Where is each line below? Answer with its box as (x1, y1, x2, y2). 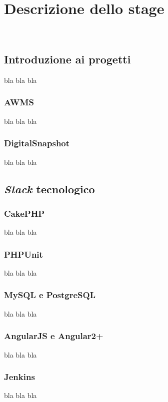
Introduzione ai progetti (4, 51, 131, 67)
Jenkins (4, 371, 35, 383)
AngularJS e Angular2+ (4, 330, 103, 342)
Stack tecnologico (4, 181, 95, 196)
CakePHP (4, 207, 45, 219)
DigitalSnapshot (4, 137, 70, 149)
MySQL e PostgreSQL (4, 289, 96, 301)
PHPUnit (4, 248, 43, 260)
